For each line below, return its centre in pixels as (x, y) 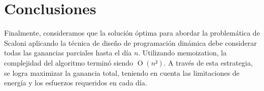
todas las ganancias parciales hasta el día (68, 53)
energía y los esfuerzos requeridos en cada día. (76, 83)
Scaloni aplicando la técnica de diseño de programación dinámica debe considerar (130, 42)
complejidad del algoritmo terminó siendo (69, 62)
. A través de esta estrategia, (208, 62)
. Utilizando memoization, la (183, 53)
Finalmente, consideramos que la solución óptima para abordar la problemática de (132, 33)
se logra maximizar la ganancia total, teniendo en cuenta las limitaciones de (122, 72)
